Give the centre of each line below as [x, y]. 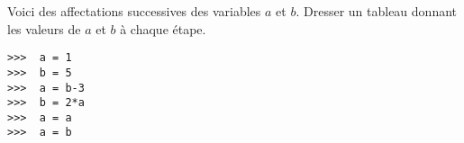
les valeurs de [44, 28]
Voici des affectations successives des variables [134, 11]
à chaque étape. [163, 28]
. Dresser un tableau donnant [377, 11]
